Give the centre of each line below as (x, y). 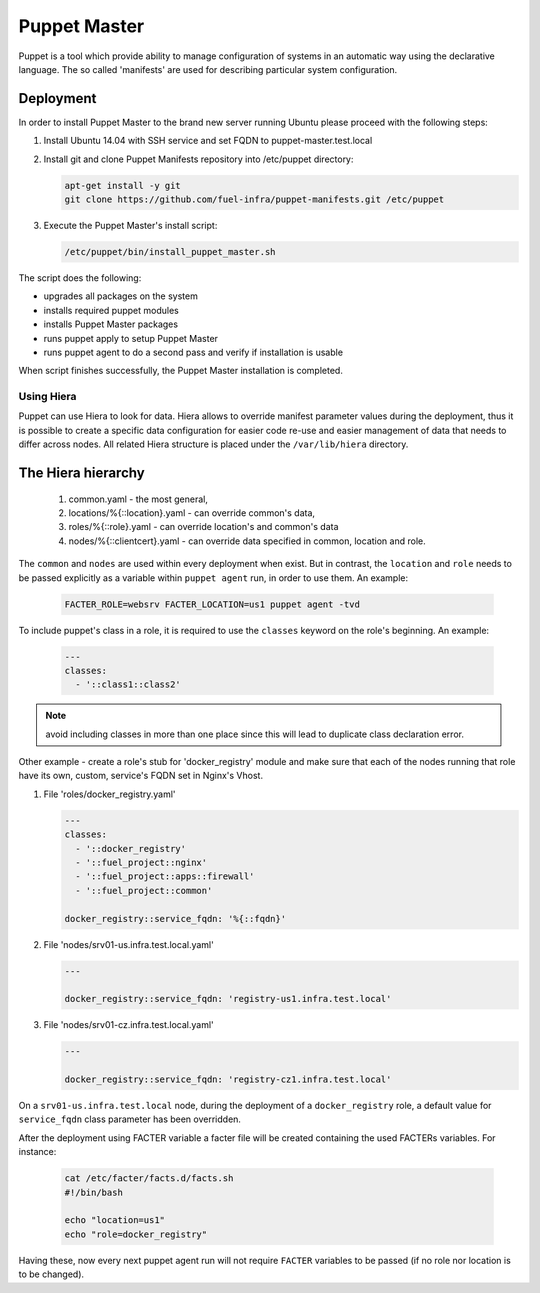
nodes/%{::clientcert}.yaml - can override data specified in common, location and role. (247, 541)
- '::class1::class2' (128, 684)
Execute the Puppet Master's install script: (130, 225)
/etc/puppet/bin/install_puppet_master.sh (170, 251)
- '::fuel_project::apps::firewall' (165, 876)
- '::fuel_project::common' (144, 890)
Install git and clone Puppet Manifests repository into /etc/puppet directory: (198, 159)
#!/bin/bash (94, 1192)
